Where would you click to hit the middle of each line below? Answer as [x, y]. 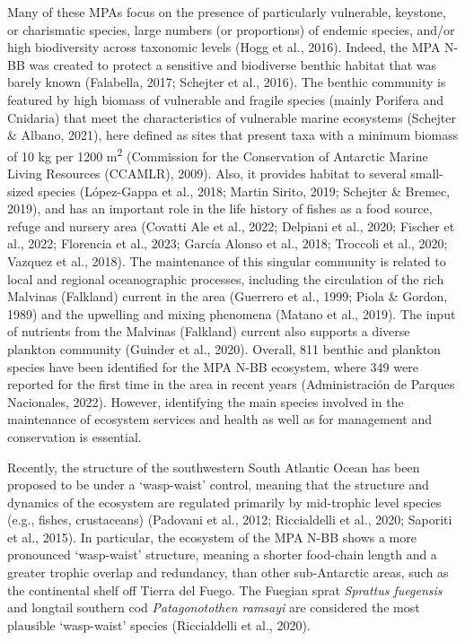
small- [427, 173]
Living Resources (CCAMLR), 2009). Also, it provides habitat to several [207, 173]
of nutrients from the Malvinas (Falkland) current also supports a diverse [209, 331]
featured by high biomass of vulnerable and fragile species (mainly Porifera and [226, 99]
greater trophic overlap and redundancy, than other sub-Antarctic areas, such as [228, 572]
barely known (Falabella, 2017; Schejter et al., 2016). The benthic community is [227, 82]
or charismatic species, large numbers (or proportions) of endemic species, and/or [231, 29]
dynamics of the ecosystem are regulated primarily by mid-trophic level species [224, 502]
